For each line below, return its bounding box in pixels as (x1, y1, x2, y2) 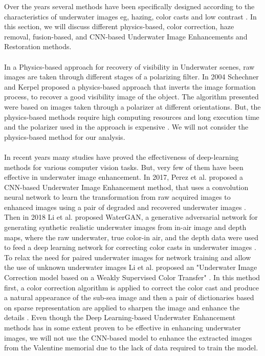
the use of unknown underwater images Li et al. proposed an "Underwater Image (4, 262, 257, 273)
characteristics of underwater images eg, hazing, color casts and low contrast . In (4, 11, 257, 22)
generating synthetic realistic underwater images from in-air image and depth (4, 222, 247, 233)
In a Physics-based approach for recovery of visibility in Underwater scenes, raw (4, 61, 255, 72)
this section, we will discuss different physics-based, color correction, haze (4, 21, 234, 32)
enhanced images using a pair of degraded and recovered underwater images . (4, 201, 246, 212)
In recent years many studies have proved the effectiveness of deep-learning (4, 151, 239, 162)
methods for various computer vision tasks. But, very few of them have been (4, 161, 244, 172)
